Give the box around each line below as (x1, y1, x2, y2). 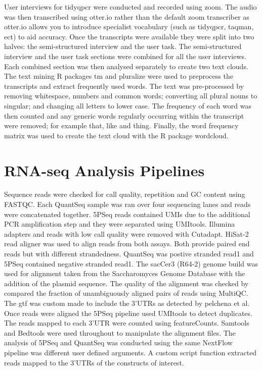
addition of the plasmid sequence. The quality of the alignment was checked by (4, 278, 249, 288)
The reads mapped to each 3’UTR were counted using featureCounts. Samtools (4, 317, 249, 328)
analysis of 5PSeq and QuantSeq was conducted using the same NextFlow (4, 337, 233, 348)
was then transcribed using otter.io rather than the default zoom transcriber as (4, 11, 249, 22)
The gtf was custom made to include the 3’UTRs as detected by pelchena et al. (4, 297, 250, 308)
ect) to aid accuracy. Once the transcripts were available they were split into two (4, 31, 254, 41)
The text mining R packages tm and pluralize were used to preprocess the (4, 71, 233, 81)
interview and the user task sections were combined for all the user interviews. (4, 50, 246, 61)
